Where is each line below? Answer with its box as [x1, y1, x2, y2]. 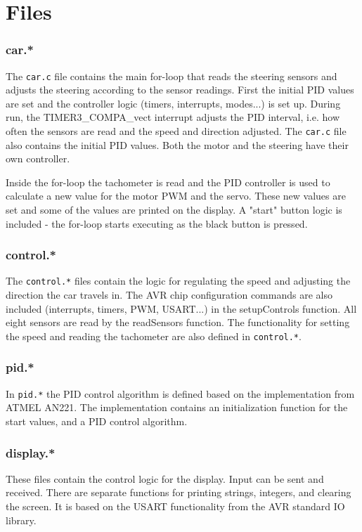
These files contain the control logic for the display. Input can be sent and [6, 471, 324, 486]
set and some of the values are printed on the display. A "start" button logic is [6, 202, 342, 217]
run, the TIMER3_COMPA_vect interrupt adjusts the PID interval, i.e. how [6, 110, 340, 124]
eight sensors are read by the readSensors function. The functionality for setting [6, 315, 350, 330]
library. [6, 512, 37, 527]
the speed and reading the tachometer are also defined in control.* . [6, 328, 302, 343]
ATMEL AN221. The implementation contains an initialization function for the [6, 400, 348, 415]
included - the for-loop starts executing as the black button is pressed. [6, 216, 308, 231]
